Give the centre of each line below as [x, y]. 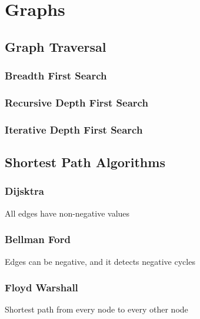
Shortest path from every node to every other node [96, 309]
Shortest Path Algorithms [85, 162]
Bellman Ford [38, 239]
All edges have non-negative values [67, 213]
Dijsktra [24, 191]
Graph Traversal [56, 46]
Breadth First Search [56, 76]
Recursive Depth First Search [76, 102]
